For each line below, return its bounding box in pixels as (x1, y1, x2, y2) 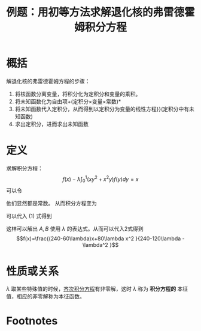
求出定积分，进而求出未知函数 (14, 120, 89, 127)
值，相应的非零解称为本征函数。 (6, 293, 85, 300)
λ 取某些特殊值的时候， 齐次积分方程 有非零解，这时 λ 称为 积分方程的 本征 (6, 285, 188, 293)
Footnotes (6, 314, 58, 328)
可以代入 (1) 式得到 (6, 213, 52, 220)
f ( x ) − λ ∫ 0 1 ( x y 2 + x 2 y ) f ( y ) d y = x (62, 174, 139, 184)
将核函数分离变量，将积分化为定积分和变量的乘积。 (14, 90, 141, 97)
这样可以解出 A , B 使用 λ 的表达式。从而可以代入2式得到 (6, 225, 144, 232)
